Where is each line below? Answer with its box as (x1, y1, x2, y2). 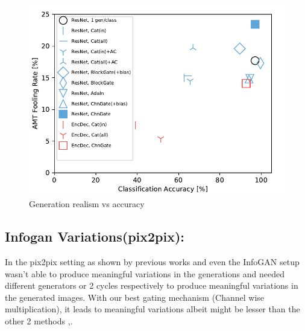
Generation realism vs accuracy (29, 198, 145, 210)
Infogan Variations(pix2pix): (5, 227, 185, 246)
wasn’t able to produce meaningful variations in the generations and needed (5, 267, 285, 280)
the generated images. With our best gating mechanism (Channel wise (5, 291, 265, 303)
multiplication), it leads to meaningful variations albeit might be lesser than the (5, 303, 300, 315)
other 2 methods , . (5, 314, 73, 327)
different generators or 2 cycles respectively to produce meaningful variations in (5, 279, 298, 292)
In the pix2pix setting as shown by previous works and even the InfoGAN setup (5, 255, 300, 268)
